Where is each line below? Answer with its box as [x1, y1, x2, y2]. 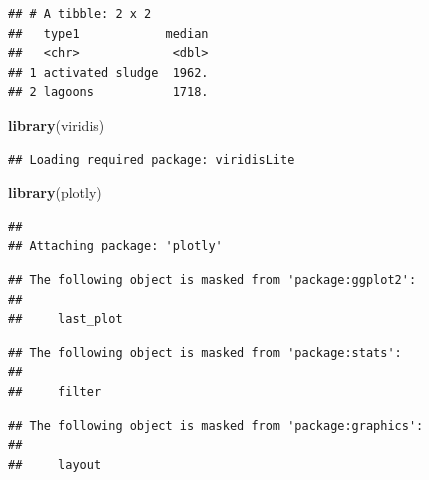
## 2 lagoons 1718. [8, 85, 209, 100]
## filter [8, 384, 102, 399]
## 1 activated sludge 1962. [8, 65, 209, 80]
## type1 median [8, 26, 209, 41]
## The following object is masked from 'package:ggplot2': [8, 272, 417, 287]
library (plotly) [8, 182, 102, 203]
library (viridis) [8, 114, 105, 135]
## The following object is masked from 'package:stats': [8, 345, 402, 360]
